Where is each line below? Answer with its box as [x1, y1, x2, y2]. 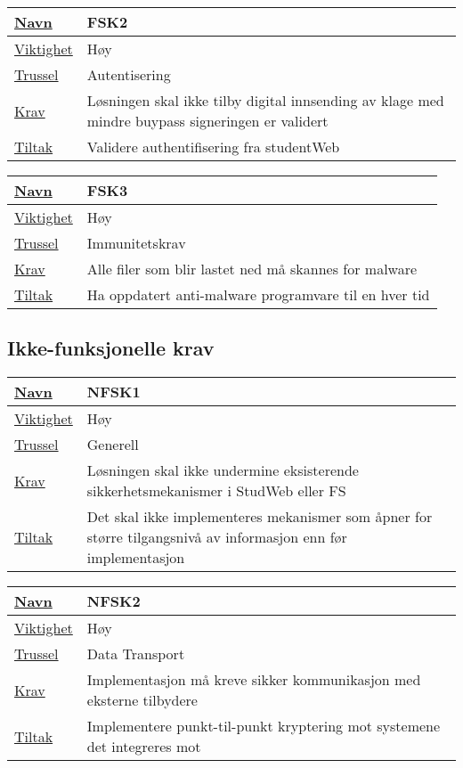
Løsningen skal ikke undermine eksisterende [86, 460, 359, 481]
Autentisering [86, 64, 171, 85]
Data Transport [86, 643, 185, 665]
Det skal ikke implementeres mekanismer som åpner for [86, 506, 433, 527]
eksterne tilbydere [86, 690, 198, 711]
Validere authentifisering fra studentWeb [86, 136, 340, 157]
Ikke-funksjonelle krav [7, 334, 215, 362]
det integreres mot [86, 736, 201, 757]
